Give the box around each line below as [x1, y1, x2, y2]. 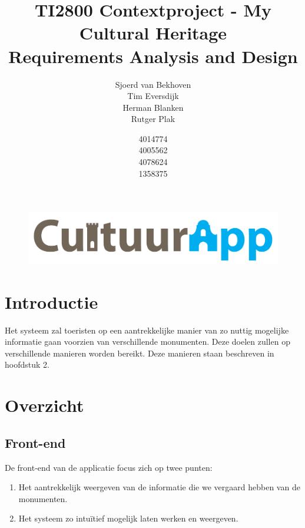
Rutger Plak [131, 113, 175, 125]
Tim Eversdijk [127, 90, 179, 102]
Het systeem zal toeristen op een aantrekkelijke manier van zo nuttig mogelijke [5, 324, 289, 336]
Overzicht [5, 393, 84, 417]
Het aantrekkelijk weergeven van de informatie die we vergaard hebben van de [18, 481, 300, 493]
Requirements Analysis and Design [8, 44, 298, 68]
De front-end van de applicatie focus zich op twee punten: [5, 461, 213, 473]
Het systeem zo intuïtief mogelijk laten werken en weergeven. [18, 512, 238, 524]
